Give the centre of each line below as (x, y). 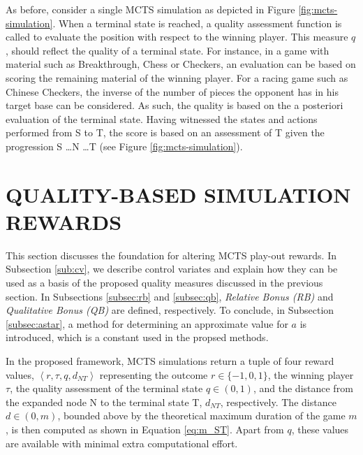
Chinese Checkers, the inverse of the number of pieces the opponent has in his (172, 91)
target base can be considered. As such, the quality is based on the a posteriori (175, 105)
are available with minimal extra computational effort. (122, 443)
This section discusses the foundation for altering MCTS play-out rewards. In (171, 255)
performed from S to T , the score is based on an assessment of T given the (165, 132)
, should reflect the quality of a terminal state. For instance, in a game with (168, 50)
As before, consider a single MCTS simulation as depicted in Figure (150, 9)
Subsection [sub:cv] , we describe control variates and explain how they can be (172, 269)
